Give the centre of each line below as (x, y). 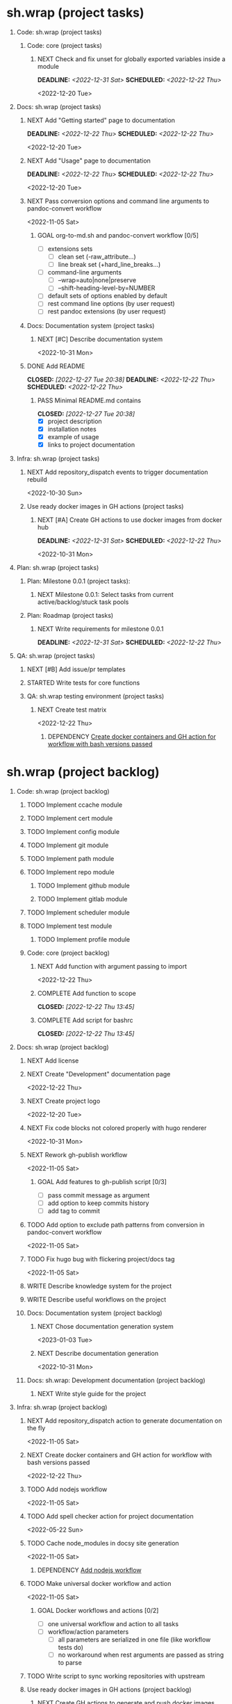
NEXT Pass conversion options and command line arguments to (118, 201)
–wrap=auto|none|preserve (97, 280)
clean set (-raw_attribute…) (97, 256)
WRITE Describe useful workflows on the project (97, 1299)
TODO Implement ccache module (75, 805)
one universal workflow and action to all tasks (113, 1623)
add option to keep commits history (98, 1203)
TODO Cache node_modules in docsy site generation (103, 1543)
